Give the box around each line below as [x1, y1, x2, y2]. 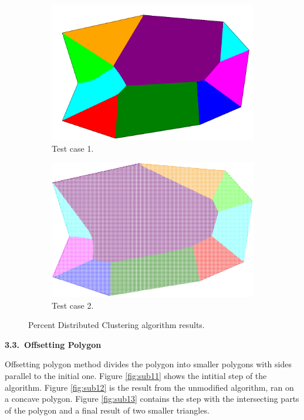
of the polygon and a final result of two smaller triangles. [5, 404, 210, 416]
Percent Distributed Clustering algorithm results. [28, 319, 205, 331]
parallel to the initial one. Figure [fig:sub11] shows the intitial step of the [5, 370, 267, 381]
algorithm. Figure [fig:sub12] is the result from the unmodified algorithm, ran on [5, 381, 294, 393]
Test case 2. [52, 299, 94, 311]
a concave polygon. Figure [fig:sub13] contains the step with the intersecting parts [5, 392, 299, 405]
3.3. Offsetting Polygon [5, 338, 102, 350]
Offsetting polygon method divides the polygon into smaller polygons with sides [5, 358, 292, 370]
